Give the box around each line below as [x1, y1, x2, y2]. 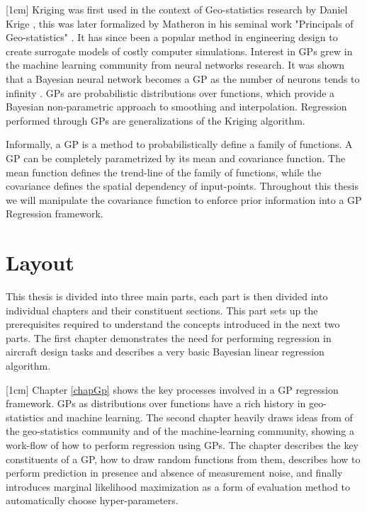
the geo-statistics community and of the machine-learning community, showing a [6, 423, 354, 438]
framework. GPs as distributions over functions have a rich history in [6, 396, 306, 411]
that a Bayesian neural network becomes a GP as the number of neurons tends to [6, 71, 360, 86]
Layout [6, 248, 74, 277]
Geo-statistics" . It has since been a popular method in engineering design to [6, 30, 338, 45]
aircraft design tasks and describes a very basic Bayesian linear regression [6, 344, 324, 359]
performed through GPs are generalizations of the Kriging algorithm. [6, 113, 305, 127]
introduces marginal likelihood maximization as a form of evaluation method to [6, 479, 351, 494]
